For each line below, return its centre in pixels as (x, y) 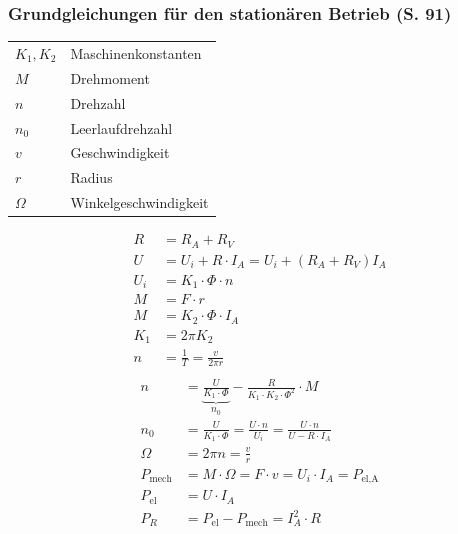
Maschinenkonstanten (136, 52)
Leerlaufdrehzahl (121, 127)
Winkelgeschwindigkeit (139, 202)
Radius (91, 177)
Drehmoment (110, 77)
